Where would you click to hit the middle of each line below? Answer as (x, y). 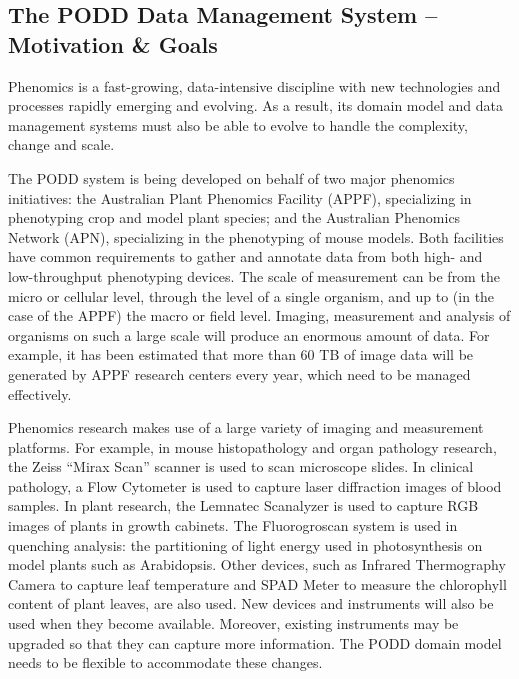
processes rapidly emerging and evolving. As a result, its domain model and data (255, 105)
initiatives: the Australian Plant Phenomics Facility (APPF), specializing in (240, 197)
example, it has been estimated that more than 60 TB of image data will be (241, 354)
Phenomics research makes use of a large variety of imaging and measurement (246, 427)
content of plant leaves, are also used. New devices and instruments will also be (251, 603)
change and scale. (61, 144)
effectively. (40, 393)
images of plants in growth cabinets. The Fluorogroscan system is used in (233, 525)
